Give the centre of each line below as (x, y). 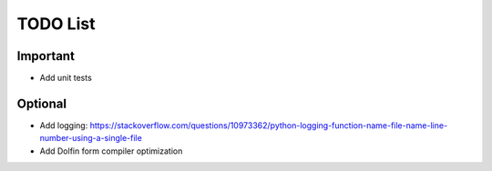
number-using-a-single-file (91, 138)
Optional (42, 103)
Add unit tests (66, 78)
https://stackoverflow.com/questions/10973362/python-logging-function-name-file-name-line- (269, 125)
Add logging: (64, 125)
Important (46, 56)
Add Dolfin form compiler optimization (111, 151)
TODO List (56, 24)
